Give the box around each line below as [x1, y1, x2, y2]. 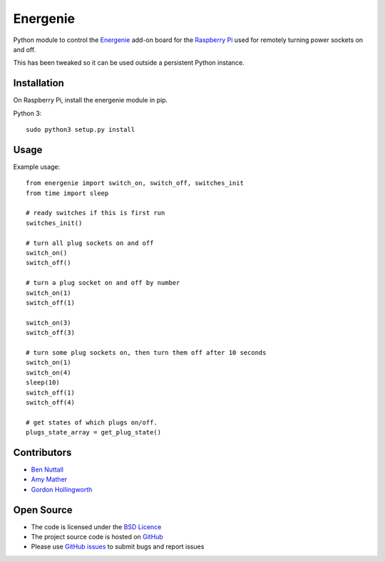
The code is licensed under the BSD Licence [31, 522, 162, 531]
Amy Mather [31, 475, 68, 484]
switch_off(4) [26, 398, 75, 406]
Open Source [13, 504, 73, 516]
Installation [13, 77, 64, 89]
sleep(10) [26, 378, 60, 387]
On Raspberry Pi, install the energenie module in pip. [13, 96, 168, 105]
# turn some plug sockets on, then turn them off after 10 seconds [26, 348, 267, 356]
